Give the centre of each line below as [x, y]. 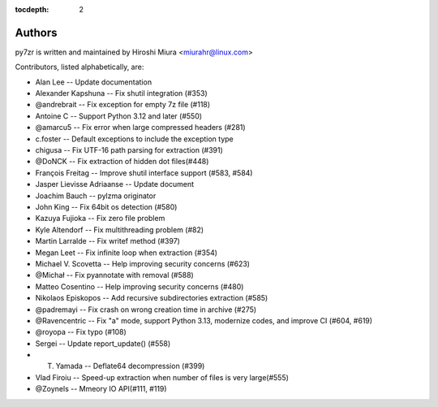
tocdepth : [32, 9]
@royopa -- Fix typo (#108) [81, 332]
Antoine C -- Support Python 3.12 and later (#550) [119, 116]
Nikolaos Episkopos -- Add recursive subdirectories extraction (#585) [152, 298]
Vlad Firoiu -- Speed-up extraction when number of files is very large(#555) [162, 377]
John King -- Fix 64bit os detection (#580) [106, 206]
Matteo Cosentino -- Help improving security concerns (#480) [140, 286]
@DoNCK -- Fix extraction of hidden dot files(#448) [122, 162]
